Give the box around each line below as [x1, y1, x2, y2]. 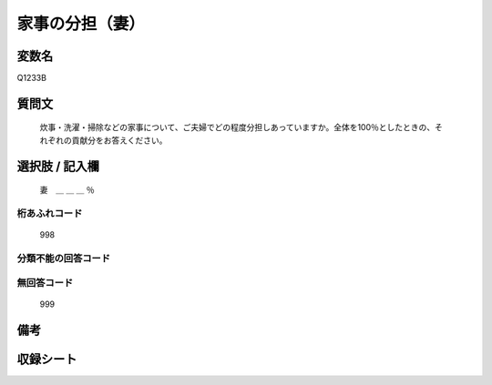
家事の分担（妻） [16, 14, 146, 34]
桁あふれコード [16, 208, 83, 220]
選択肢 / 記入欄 [16, 158, 100, 174]
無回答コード [16, 276, 74, 289]
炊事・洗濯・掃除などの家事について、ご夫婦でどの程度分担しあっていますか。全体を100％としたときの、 [39, 122, 436, 133]
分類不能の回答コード [16, 251, 111, 264]
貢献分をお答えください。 [71, 135, 168, 146]
